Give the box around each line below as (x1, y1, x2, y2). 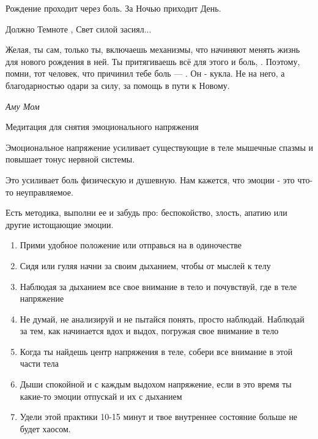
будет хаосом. (20, 422, 71, 435)
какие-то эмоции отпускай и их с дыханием (20, 389, 182, 402)
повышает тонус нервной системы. (6, 153, 135, 166)
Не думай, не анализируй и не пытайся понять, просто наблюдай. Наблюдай (20, 312, 305, 325)
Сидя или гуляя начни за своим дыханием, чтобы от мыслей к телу (20, 259, 271, 272)
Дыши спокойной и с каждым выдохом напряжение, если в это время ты (20, 378, 292, 391)
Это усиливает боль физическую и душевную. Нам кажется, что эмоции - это (6, 173, 295, 186)
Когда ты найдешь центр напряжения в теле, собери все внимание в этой (20, 345, 293, 357)
